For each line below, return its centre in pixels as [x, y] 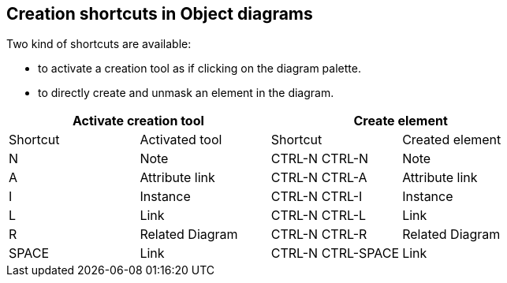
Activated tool [181, 140]
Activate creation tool [138, 121]
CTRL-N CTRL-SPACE [335, 253]
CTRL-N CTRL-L [319, 216]
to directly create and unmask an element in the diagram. [186, 93]
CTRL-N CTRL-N [320, 159]
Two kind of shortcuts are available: [99, 44]
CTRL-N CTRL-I [317, 197]
